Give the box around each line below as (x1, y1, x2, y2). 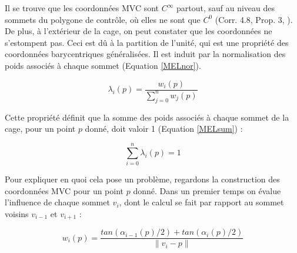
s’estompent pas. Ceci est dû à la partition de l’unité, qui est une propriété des (5, 36, 289, 48)
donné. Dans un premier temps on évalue (133, 184, 281, 197)
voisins (5, 207, 29, 219)
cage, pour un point (5, 122, 76, 135)
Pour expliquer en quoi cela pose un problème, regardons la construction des (5, 173, 280, 185)
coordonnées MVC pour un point (5, 184, 124, 197)
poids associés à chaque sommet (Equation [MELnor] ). (5, 59, 201, 71)
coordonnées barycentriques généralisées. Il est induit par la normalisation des (5, 48, 286, 60)
